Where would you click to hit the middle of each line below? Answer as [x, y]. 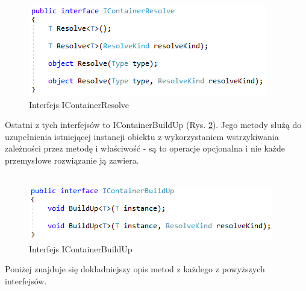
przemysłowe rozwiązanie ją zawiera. [72, 160]
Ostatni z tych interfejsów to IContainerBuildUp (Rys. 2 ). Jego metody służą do [153, 125]
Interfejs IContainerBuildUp [81, 248]
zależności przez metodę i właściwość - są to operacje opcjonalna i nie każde [145, 148]
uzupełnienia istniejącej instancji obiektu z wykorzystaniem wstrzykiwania [142, 136]
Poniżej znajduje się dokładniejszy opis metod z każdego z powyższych [135, 269]
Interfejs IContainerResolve [79, 104]
